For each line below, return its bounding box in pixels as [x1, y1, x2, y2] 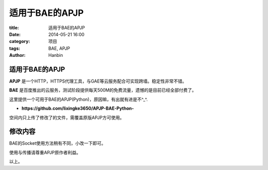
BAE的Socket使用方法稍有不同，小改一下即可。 [9, 140, 106, 146]
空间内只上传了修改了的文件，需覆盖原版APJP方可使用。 [9, 114, 125, 121]
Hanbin [48, 52, 63, 58]
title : [9, 25, 19, 31]
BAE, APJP [48, 45, 70, 51]
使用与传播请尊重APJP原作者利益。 [9, 149, 81, 155]
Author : [9, 52, 26, 58]
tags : [9, 45, 20, 51]
